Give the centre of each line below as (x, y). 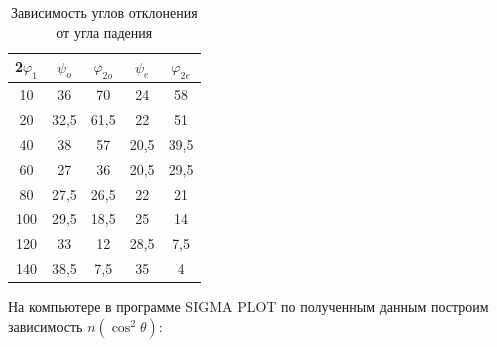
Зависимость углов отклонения (104, 12)
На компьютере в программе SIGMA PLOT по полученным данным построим (248, 306)
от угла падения (104, 31)
